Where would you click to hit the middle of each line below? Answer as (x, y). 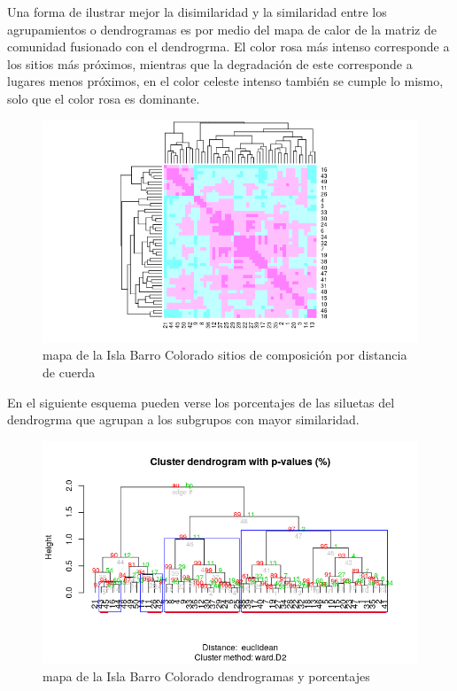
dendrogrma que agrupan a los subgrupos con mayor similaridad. (183, 419)
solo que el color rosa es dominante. (104, 98)
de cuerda (69, 372)
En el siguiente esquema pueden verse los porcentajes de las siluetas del (201, 402)
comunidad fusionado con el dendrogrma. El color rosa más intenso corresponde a (228, 47)
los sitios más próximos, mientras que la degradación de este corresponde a (210, 63)
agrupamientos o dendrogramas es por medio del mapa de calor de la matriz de (222, 29)
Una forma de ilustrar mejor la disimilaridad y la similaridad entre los (197, 12)
